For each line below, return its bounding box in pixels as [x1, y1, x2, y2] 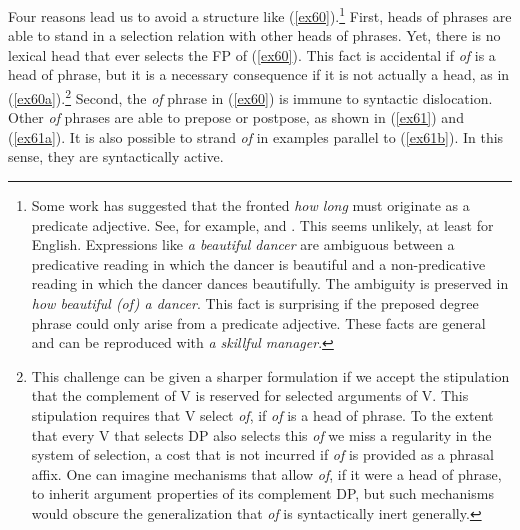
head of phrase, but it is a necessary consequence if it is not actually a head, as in [8, 64, 510, 85]
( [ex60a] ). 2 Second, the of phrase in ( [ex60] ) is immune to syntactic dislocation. [8, 85, 493, 108]
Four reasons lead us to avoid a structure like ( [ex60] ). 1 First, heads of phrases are [8, 3, 512, 26]
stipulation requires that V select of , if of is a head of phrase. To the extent [31, 405, 494, 425]
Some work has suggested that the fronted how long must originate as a [31, 195, 470, 216]
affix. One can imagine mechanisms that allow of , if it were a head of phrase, [31, 463, 502, 484]
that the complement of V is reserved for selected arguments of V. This [31, 385, 469, 406]
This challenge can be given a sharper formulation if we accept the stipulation [31, 365, 510, 386]
